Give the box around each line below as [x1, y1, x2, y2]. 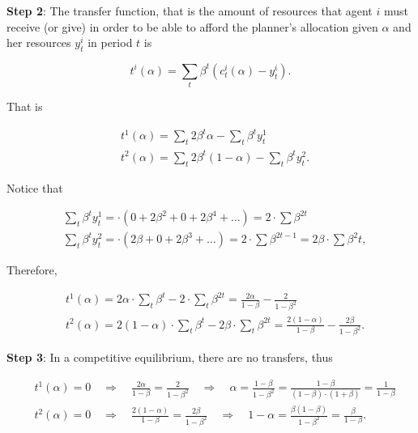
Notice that [6, 179, 63, 196]
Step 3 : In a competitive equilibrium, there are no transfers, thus [6, 349, 333, 366]
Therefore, [6, 261, 58, 278]
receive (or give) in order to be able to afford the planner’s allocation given [6, 18, 378, 35]
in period [87, 34, 133, 51]
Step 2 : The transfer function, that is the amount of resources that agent [6, 2, 373, 19]
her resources [6, 34, 71, 51]
